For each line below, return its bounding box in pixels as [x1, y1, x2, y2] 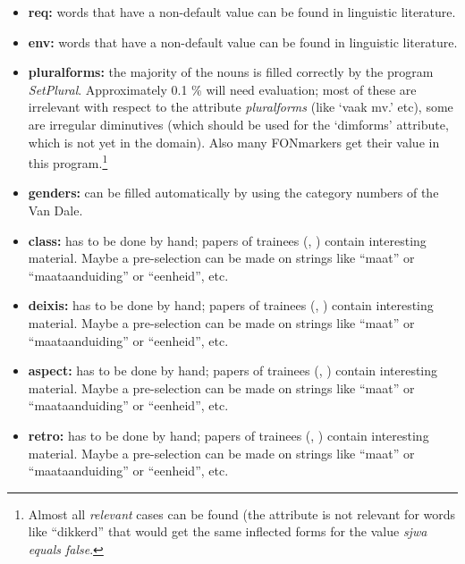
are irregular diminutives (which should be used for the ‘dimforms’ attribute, [28, 114, 449, 133]
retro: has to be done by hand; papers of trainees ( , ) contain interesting [28, 425, 429, 444]
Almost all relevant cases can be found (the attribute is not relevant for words [28, 504, 456, 523]
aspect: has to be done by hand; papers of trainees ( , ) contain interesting [28, 361, 438, 380]
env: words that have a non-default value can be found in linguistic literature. [28, 32, 458, 51]
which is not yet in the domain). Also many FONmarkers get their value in [28, 132, 440, 151]
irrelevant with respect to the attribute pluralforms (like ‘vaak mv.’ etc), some [28, 97, 453, 116]
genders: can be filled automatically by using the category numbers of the [28, 183, 439, 202]
